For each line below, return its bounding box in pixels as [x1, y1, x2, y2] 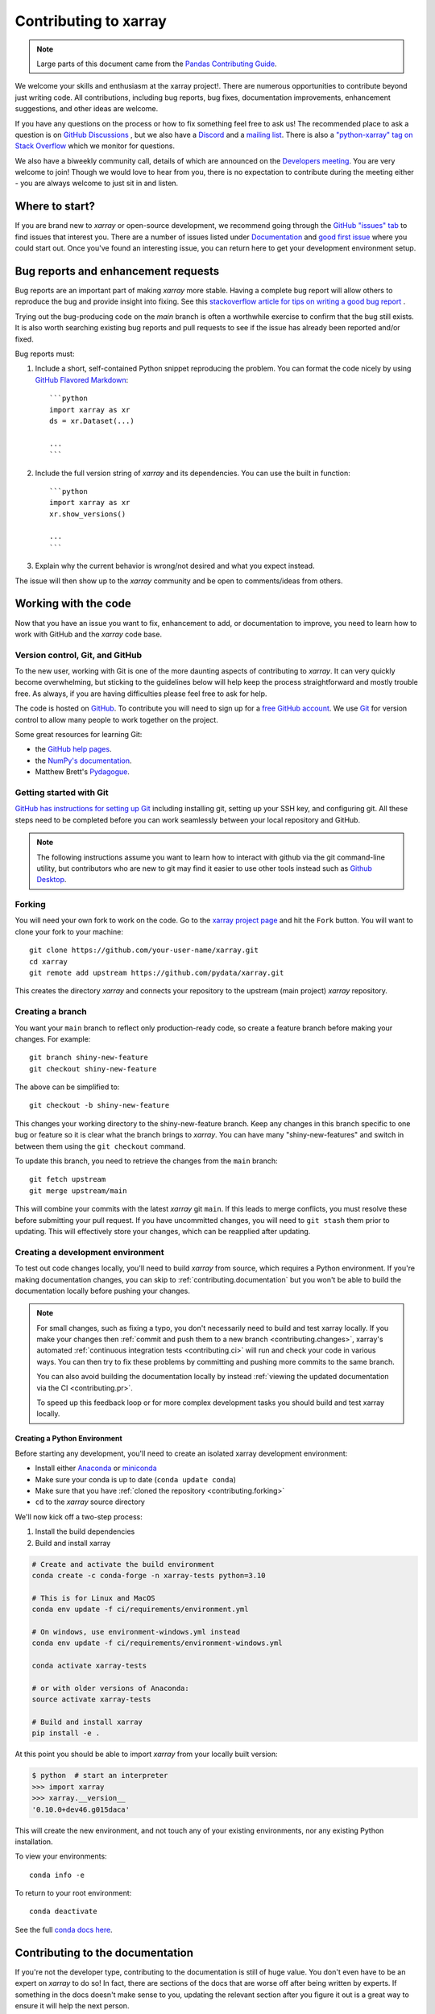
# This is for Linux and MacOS [31, 1593, 156, 1602]
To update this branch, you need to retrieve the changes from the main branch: [14, 1156, 278, 1166]
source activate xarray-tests [31, 1695, 151, 1704]
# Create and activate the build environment [31, 1560, 215, 1569]
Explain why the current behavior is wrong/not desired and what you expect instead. [35, 561, 315, 571]
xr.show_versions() [49, 509, 126, 519]
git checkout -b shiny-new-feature [29, 1100, 170, 1110]
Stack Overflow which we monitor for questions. [14, 141, 176, 151]
